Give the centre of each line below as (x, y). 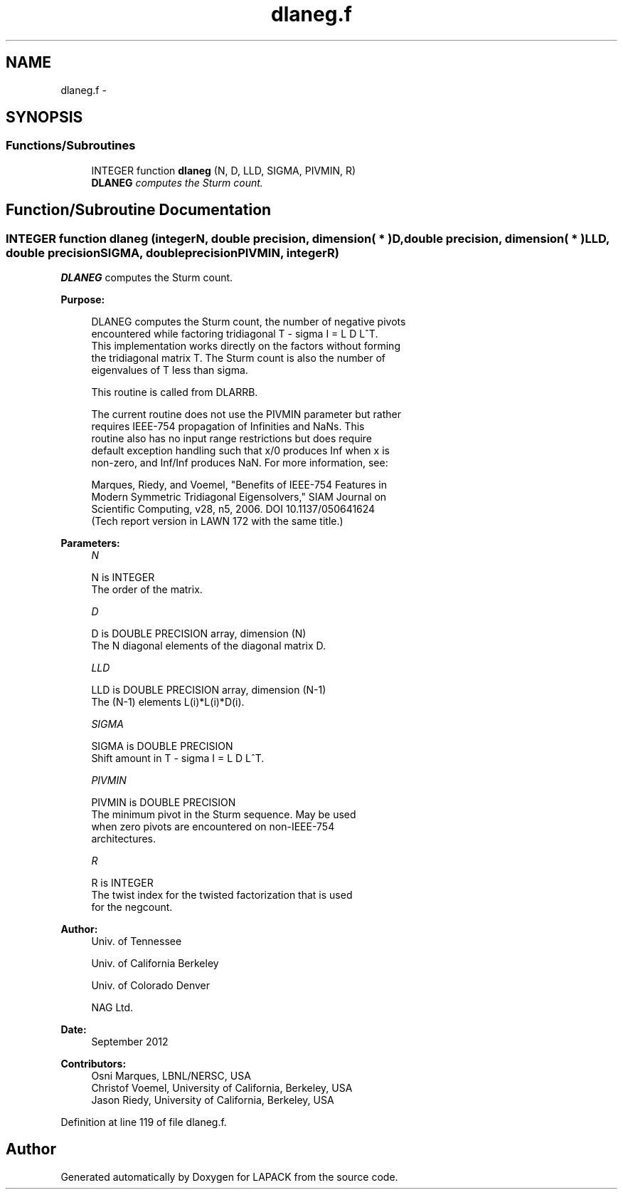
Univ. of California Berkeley (155, 964)
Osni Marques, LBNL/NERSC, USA (171, 1076)
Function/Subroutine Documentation (139, 210)
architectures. (124, 839)
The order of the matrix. (147, 590)
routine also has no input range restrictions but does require (232, 439)
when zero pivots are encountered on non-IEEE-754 (213, 827)
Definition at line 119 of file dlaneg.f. (144, 1122)
